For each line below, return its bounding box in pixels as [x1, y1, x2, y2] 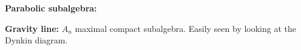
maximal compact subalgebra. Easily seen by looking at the [75, 22, 296, 34]
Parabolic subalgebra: [5, 2, 97, 14]
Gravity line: [5, 22, 59, 34]
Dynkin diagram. [5, 34, 68, 46]
